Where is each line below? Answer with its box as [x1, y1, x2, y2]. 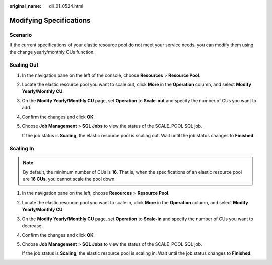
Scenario [9, 31, 32, 38]
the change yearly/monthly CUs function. [9, 49, 95, 55]
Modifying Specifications [9, 16, 91, 25]
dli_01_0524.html [49, 3, 83, 9]
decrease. [22, 223, 43, 229]
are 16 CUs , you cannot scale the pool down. [23, 176, 116, 182]
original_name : [9, 3, 42, 9]
